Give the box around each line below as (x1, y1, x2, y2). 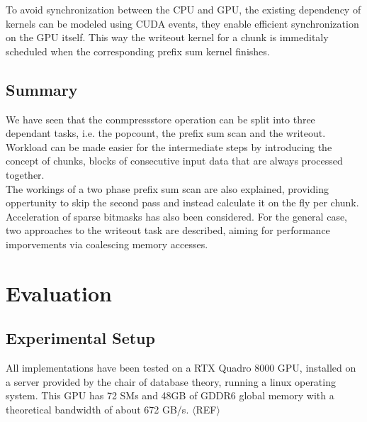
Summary (6, 78, 78, 100)
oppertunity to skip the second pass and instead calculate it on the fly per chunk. (6, 195, 359, 210)
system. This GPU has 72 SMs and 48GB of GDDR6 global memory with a (6, 388, 334, 403)
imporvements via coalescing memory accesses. (6, 236, 208, 251)
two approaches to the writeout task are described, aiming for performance (6, 223, 330, 238)
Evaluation (6, 278, 112, 307)
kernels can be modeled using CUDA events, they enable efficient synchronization (6, 16, 359, 30)
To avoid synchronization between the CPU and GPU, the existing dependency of (6, 2, 361, 16)
